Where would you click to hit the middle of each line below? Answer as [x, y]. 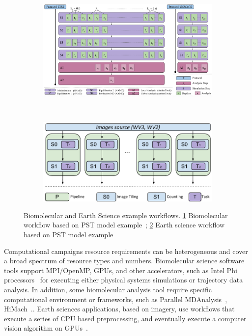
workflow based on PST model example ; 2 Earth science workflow [124, 225]
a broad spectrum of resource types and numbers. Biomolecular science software [124, 261]
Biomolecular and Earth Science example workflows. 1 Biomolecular [126, 215]
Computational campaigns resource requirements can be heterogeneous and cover [126, 251]
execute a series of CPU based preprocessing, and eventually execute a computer [125, 318]
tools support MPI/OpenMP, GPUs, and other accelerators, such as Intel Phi [121, 270]
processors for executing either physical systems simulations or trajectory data [124, 280]
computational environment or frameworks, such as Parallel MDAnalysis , [116, 299]
